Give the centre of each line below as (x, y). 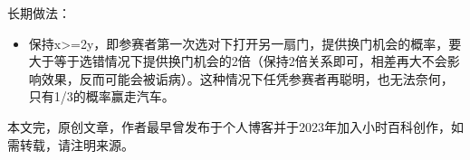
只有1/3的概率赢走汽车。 (101, 96)
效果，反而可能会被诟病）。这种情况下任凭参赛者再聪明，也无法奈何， (247, 78)
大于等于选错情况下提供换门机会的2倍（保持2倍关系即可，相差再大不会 (238, 61)
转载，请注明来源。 (77, 144)
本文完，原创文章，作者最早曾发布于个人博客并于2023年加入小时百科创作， (229, 126)
